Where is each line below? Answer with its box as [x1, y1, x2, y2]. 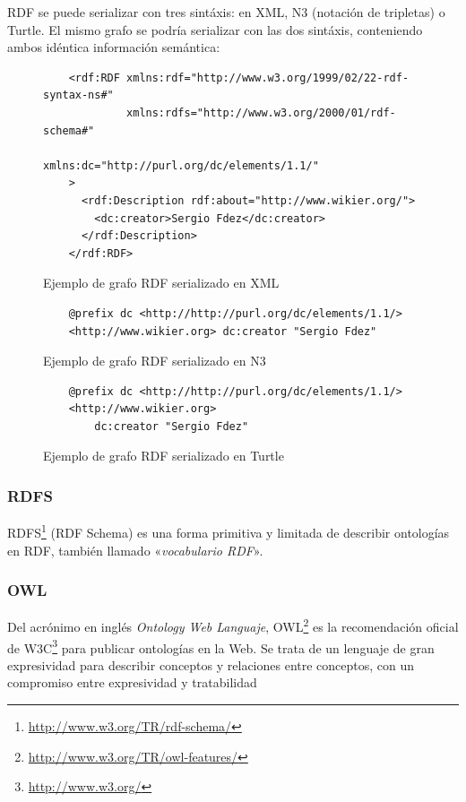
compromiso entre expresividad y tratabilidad [7, 673, 257, 692]
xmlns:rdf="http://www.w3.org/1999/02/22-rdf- [126, 71, 410, 84]
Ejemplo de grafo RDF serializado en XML [43, 273, 280, 292]
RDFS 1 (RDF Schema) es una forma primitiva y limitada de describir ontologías [7, 521, 450, 541]
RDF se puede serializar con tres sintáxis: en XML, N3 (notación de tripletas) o [7, 3, 445, 21]
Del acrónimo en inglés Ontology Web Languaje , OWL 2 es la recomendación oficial [7, 615, 459, 635]
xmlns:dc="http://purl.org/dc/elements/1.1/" [43, 159, 319, 172]
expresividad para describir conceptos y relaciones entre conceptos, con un [7, 655, 415, 674]
